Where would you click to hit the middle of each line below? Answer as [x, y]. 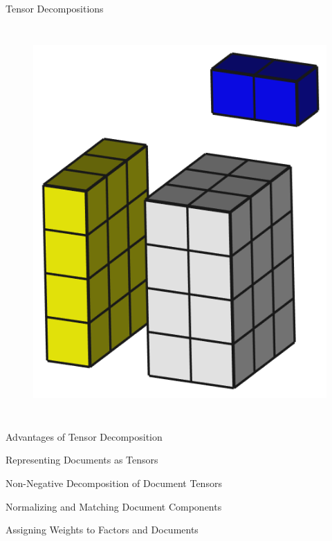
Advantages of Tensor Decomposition [84, 436]
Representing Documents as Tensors [82, 460]
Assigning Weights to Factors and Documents [102, 530]
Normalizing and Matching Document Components [114, 506]
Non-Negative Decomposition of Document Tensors [114, 483]
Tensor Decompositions [55, 8]
